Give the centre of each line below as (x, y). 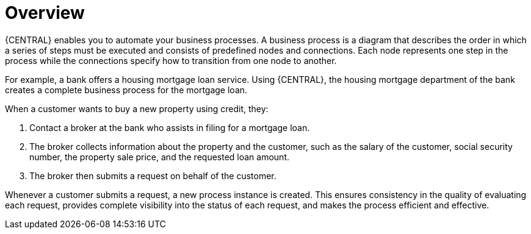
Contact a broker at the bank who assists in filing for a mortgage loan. (170, 127)
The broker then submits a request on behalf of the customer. (153, 175)
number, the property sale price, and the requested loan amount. (159, 157)
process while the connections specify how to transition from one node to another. (171, 60)
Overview (45, 13)
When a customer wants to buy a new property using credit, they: (137, 108)
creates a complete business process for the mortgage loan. (126, 90)
